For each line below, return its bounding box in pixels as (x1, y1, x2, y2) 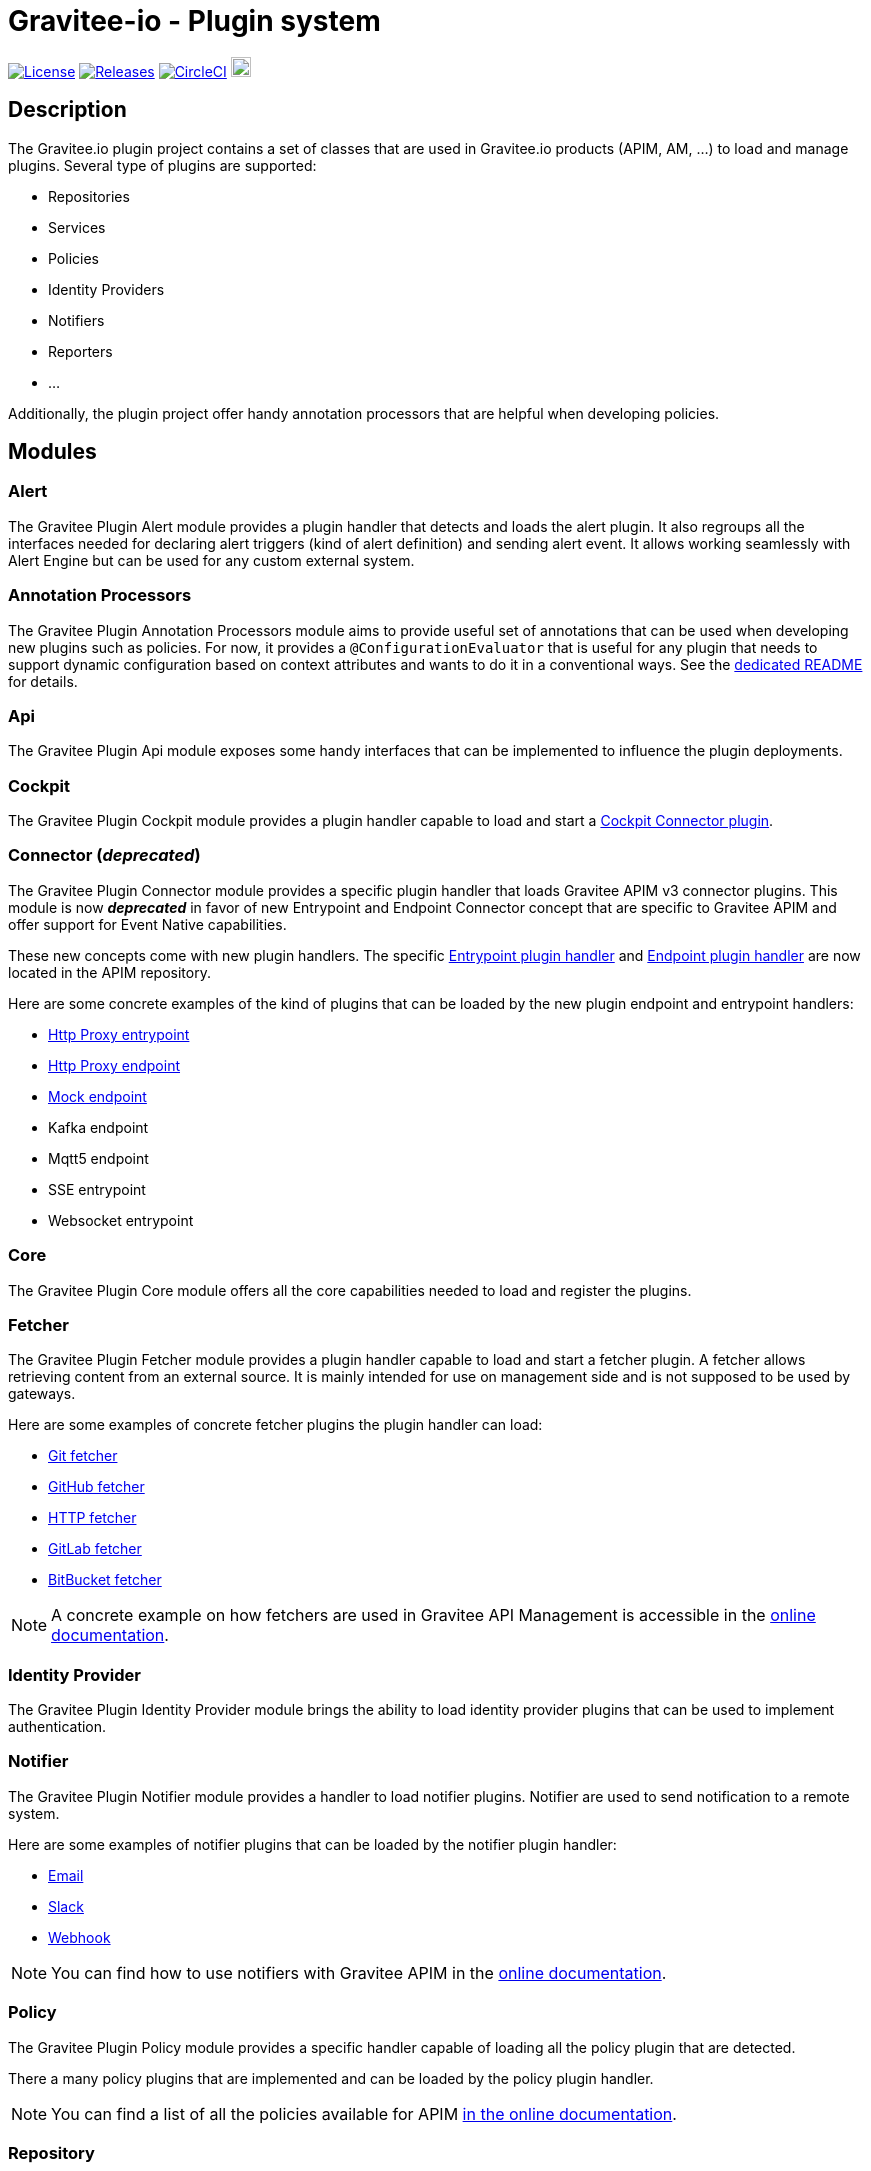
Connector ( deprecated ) (8, 845, 201, 866)
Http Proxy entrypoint (48, 1025, 190, 1043)
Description (8, 97, 127, 123)
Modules (8, 439, 97, 465)
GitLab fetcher (48, 1540, 142, 1558)
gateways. (8, 1385, 76, 1403)
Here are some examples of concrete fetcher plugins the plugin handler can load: (8, 1416, 543, 1434)
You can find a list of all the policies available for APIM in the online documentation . (51, 2103, 677, 2124)
